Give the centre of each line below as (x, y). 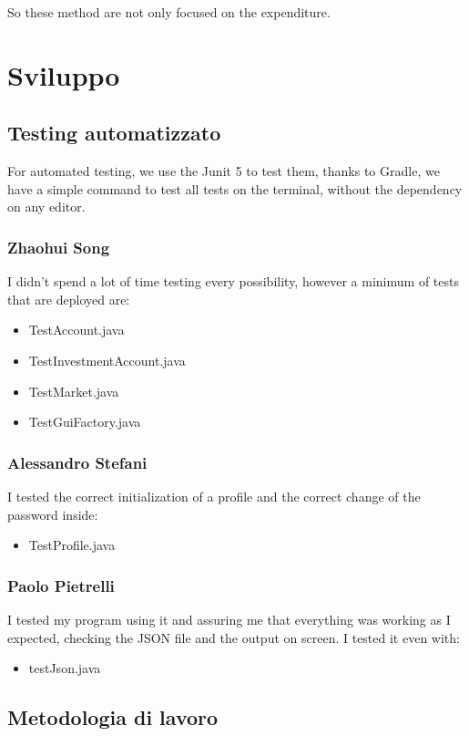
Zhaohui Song (59, 247)
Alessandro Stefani (77, 462)
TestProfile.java (72, 545)
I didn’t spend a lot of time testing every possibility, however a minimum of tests (233, 281)
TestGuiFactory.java (85, 422)
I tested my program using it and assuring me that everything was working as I (229, 619)
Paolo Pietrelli (61, 585)
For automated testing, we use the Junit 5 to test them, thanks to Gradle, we (224, 171)
